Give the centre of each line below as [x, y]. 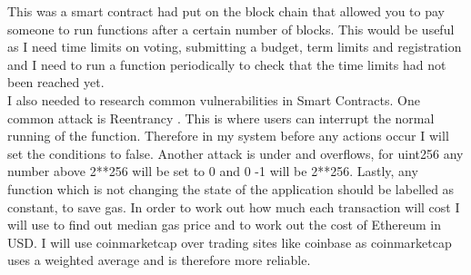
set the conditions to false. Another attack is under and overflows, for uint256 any [235, 153]
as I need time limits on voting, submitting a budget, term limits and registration [235, 47]
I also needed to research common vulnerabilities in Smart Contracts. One [214, 99]
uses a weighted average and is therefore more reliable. [159, 260]
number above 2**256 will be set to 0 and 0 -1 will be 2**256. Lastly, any [213, 171]
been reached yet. [56, 82]
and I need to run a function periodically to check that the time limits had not [227, 64]
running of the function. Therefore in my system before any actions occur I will [228, 136]
